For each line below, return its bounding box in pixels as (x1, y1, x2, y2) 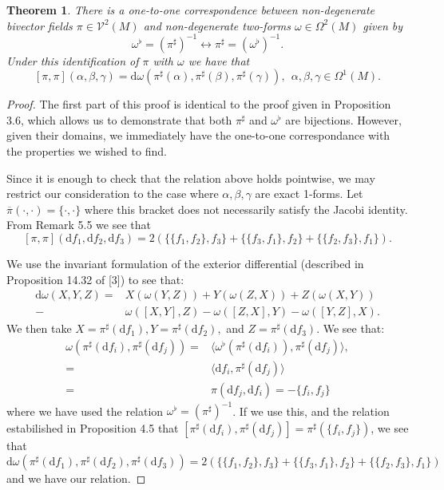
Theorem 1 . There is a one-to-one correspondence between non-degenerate (6, 2, 375, 18)
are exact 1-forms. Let (255, 185, 363, 202)
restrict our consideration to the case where (6, 185, 219, 202)
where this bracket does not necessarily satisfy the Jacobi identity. (84, 200, 408, 217)
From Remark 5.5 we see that (6, 216, 151, 233)
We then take (6, 320, 72, 337)
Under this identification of (6, 52, 139, 69)
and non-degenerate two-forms (143, 17, 291, 34)
